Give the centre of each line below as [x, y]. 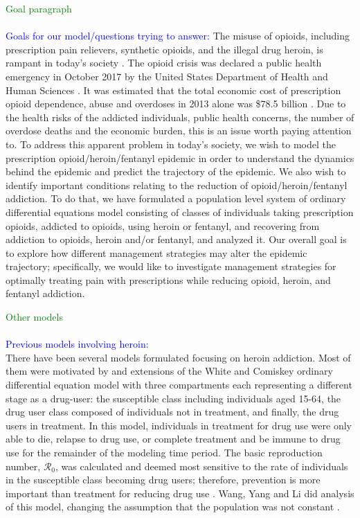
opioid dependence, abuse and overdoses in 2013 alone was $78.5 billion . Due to [176, 104]
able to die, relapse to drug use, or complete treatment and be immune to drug [173, 439]
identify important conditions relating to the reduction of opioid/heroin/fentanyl [177, 185]
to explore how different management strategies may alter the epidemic [156, 252]
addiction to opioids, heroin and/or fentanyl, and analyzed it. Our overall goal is [176, 239]
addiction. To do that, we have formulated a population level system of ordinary [176, 198]
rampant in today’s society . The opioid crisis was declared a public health [164, 63]
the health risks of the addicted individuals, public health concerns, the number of [180, 117]
